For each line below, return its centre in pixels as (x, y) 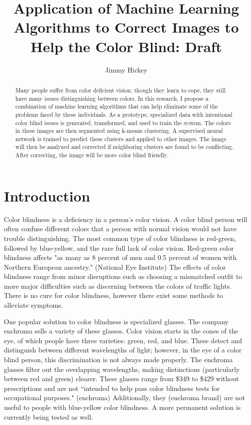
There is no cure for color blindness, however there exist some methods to (114, 295)
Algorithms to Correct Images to (126, 27)
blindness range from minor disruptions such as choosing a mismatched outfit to (123, 276)
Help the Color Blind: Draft (126, 46)
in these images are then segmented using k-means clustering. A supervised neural (119, 131)
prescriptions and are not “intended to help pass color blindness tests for (112, 388)
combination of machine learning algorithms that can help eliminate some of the (117, 106)
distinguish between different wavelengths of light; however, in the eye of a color (123, 350)
